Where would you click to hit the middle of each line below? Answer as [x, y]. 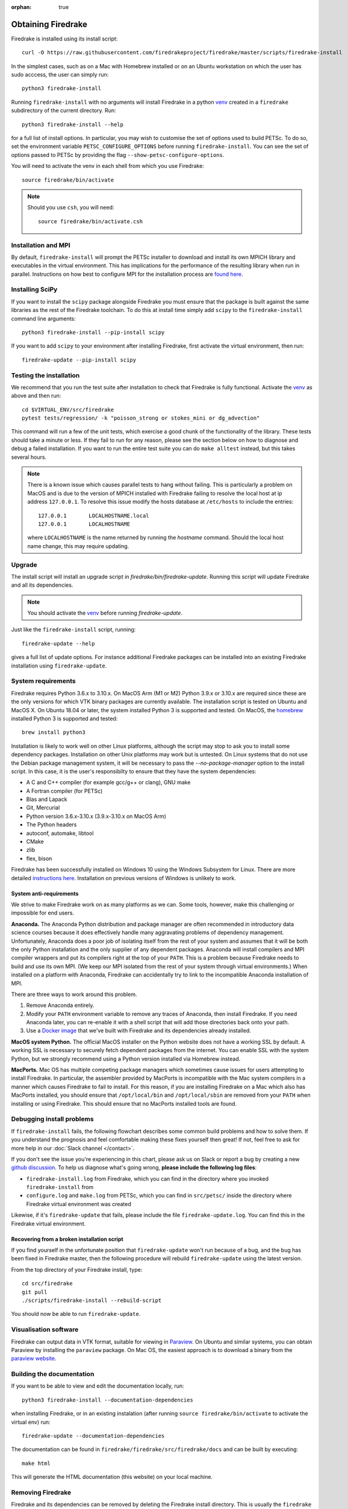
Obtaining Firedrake [49, 24]
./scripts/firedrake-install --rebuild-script [92, 1300]
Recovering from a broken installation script [67, 1239]
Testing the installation [45, 375]
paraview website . [34, 1359]
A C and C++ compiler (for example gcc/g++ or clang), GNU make [108, 782]
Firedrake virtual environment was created [79, 1204]
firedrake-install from [60, 1187]
